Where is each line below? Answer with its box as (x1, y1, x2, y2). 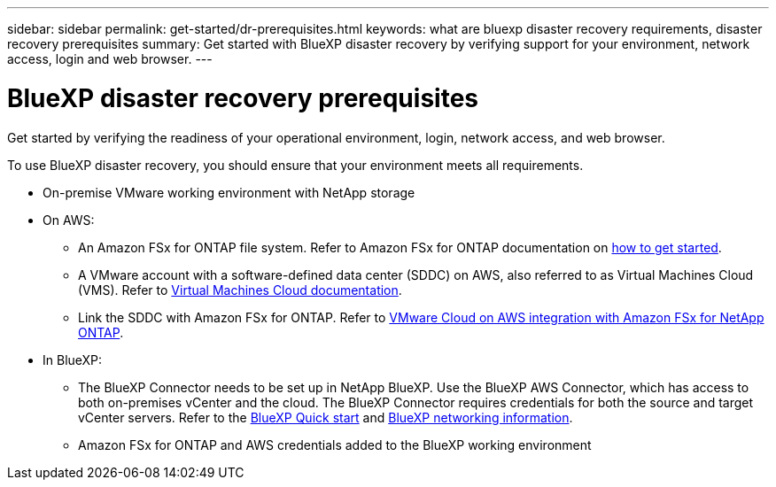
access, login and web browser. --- (7, 51, 213, 66)
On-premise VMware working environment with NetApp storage (43, 184, 415, 200)
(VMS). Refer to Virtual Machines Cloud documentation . (78, 282, 402, 298)
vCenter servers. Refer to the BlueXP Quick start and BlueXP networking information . (78, 409, 573, 425)
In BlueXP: (43, 352, 103, 367)
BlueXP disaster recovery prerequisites (7, 82, 478, 113)
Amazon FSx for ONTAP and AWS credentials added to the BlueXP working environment (78, 437, 592, 452)
